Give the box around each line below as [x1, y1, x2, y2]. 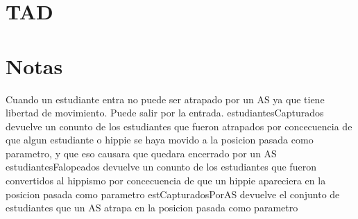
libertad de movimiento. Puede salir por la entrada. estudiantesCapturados [6, 105, 324, 120]
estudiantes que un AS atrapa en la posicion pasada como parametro [6, 200, 298, 215]
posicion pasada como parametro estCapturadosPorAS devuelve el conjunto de [6, 186, 340, 201]
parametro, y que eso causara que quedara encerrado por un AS [6, 146, 277, 160]
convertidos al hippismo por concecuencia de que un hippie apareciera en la [6, 173, 326, 188]
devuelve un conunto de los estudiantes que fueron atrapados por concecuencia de [6, 119, 352, 133]
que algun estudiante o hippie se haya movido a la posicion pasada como [6, 132, 314, 147]
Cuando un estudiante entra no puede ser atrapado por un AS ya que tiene [6, 91, 325, 106]
